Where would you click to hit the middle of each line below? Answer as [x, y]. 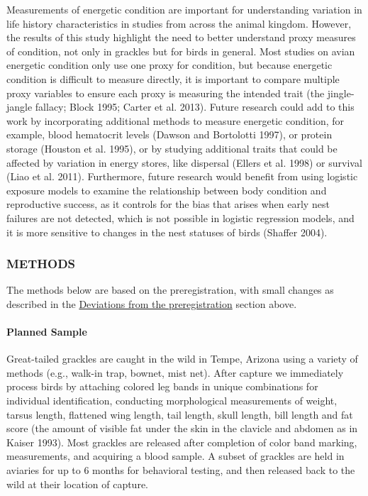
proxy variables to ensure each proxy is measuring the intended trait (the [166, 93]
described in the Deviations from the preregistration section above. [152, 303]
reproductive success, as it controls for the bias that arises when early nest [168, 204]
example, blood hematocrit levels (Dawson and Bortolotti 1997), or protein [169, 134]
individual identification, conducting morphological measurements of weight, [172, 401]
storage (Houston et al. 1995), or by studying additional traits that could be [172, 148]
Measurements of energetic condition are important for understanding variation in [184, 9]
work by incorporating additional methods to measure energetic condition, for [175, 120]
